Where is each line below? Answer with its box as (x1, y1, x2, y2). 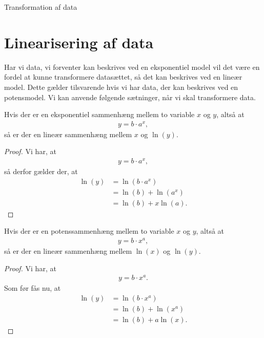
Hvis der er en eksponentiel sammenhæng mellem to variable (4, 109, 195, 120)
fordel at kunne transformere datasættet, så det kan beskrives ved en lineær (4, 71, 242, 82)
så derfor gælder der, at (4, 166, 78, 177)
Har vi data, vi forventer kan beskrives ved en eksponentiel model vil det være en (4, 61, 260, 72)
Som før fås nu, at (4, 283, 61, 293)
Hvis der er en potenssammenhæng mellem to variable (4, 226, 174, 236)
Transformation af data (4, 2, 77, 12)
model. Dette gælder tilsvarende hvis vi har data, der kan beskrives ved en (4, 81, 238, 92)
